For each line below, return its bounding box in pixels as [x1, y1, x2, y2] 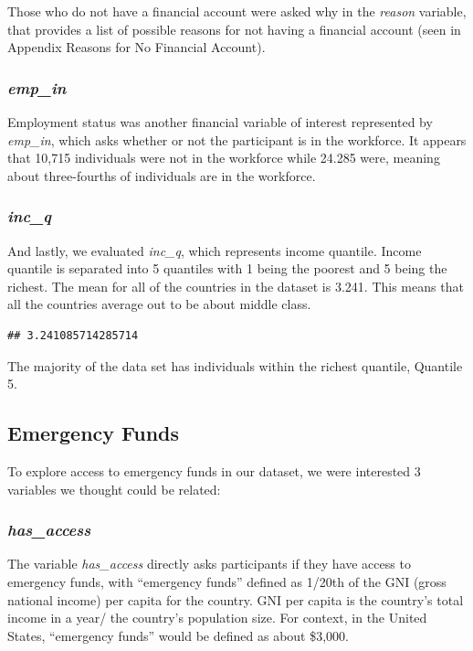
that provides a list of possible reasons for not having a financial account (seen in [7, 19, 461, 38]
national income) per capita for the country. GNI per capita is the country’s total [7, 590, 464, 609]
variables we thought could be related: [7, 479, 221, 498]
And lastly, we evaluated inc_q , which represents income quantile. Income [7, 240, 422, 260]
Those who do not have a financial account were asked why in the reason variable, [7, 2, 467, 20]
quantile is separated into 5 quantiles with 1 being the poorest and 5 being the [7, 259, 447, 278]
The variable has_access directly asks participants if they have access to [7, 554, 411, 573]
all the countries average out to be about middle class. [7, 294, 311, 314]
